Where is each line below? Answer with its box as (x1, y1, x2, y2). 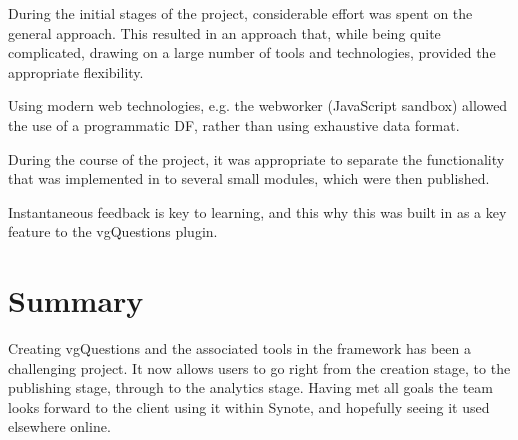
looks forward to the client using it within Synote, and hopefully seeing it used (8, 396, 490, 417)
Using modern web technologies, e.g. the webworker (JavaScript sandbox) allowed (8, 95, 508, 116)
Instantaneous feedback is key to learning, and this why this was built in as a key (8, 201, 507, 222)
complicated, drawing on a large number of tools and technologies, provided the (8, 42, 496, 63)
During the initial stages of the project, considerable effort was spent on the (8, 3, 473, 23)
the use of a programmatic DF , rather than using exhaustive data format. (8, 114, 460, 135)
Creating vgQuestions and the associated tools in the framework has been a (8, 338, 471, 359)
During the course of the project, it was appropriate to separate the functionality (8, 148, 505, 169)
